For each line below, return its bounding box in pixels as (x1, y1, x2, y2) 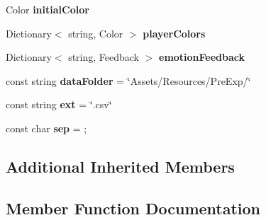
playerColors (143, 25, 206, 40)
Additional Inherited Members (6, 155, 235, 177)
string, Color (68, 25, 123, 40)
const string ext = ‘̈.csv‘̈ (6, 97, 112, 112)
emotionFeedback (159, 50, 245, 64)
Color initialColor (6, 2, 89, 16)
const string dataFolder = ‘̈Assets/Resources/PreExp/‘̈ (6, 73, 251, 88)
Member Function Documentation (6, 197, 261, 219)
